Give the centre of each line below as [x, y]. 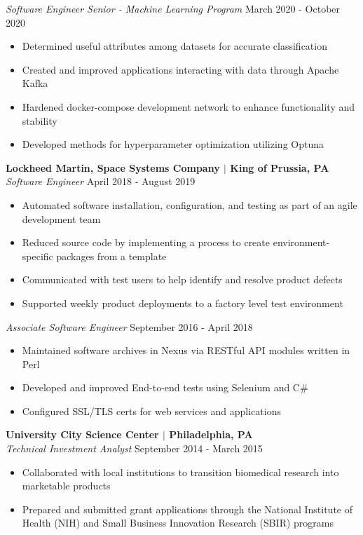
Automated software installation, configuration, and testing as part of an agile [190, 204]
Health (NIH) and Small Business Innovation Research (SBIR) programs [178, 523]
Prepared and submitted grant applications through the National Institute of [187, 509]
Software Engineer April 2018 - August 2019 [101, 181]
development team [61, 218]
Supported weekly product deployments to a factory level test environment [183, 303]
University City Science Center [82, 434]
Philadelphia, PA [211, 434]
